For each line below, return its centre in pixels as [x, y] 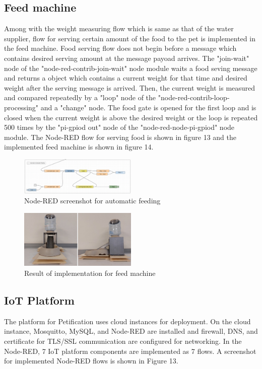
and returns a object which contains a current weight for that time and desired [126, 78]
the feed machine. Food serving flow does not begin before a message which [120, 48]
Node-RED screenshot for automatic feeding [92, 201]
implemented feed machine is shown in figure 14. [79, 147]
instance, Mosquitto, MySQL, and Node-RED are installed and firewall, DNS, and [131, 331]
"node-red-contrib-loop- [194, 97]
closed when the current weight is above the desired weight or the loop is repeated [131, 117]
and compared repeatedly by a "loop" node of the [80, 97]
